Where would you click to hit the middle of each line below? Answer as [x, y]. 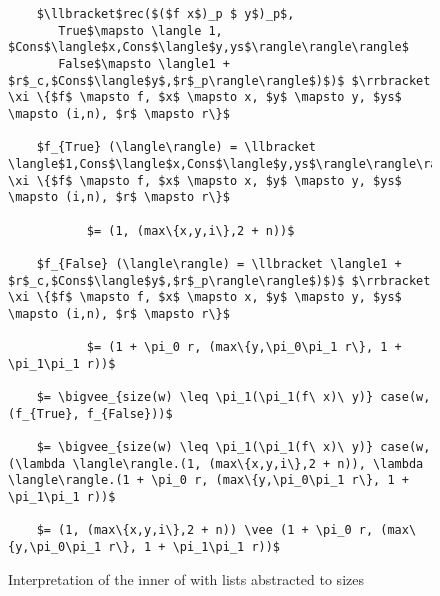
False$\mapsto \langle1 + [144, 63]
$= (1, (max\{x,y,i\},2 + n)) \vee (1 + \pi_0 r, [205, 530]
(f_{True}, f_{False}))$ [90, 413]
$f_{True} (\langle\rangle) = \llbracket [176, 147]
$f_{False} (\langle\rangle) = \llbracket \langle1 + [219, 263]
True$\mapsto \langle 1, [140, 30]
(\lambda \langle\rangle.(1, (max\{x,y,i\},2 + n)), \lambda [216, 463]
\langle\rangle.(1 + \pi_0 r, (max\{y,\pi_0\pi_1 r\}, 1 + [208, 480]
